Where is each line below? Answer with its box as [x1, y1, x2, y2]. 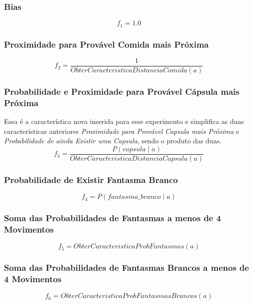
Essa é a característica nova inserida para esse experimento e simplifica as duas [4, 116, 244, 126]
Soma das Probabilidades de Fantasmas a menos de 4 [4, 212, 221, 224]
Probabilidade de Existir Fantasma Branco [4, 173, 178, 185]
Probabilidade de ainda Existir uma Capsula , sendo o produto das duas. [4, 135, 222, 146]
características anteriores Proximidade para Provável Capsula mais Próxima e [4, 125, 239, 136]
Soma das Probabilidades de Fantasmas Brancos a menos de [4, 261, 249, 274]
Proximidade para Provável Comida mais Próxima [4, 38, 209, 50]
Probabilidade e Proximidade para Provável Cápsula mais [4, 85, 240, 97]
